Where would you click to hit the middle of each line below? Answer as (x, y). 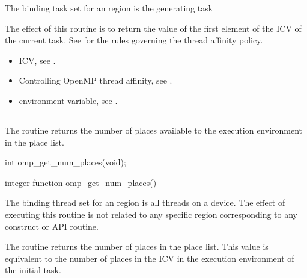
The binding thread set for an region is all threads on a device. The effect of (145, 202)
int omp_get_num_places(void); (65, 162)
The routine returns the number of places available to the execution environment (154, 130)
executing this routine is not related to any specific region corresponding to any (151, 214)
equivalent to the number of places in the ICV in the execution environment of (150, 258)
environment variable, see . (68, 100)
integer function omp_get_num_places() (81, 182)
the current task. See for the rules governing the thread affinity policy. (134, 40)
